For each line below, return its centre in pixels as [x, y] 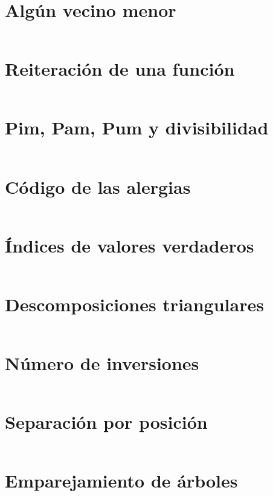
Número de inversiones [102, 362]
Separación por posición [106, 422]
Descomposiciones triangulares [134, 304]
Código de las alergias [98, 186]
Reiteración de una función [120, 69]
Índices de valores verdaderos [130, 245]
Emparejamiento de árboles [121, 481]
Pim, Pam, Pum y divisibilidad [137, 127]
